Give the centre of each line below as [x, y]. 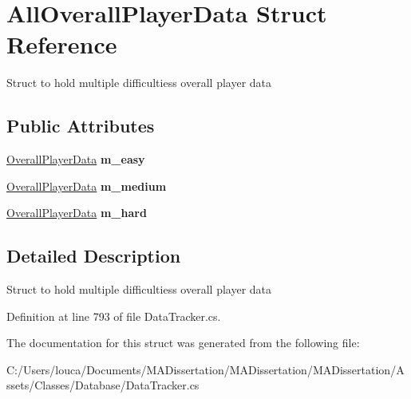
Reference [62, 44]
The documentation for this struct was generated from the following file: [183, 343]
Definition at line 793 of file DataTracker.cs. [114, 316]
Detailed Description [94, 256]
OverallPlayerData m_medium [87, 186]
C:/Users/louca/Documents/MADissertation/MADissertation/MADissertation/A [205, 369]
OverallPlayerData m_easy [76, 159]
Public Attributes [81, 126]
